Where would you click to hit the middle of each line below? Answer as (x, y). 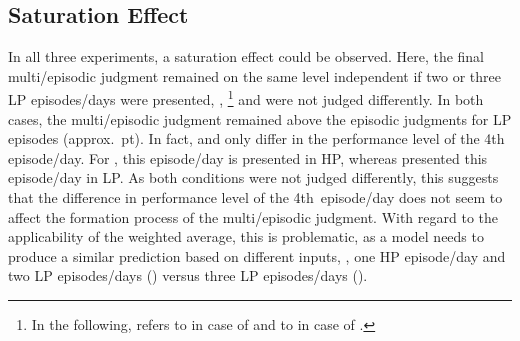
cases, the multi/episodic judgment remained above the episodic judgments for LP (260, 118)
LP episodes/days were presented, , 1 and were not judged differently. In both (246, 98)
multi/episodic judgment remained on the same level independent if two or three (254, 75)
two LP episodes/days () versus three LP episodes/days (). (188, 275)
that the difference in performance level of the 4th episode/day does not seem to (255, 197)
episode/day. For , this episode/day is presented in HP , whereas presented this (248, 157)
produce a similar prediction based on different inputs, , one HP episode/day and (257, 255)
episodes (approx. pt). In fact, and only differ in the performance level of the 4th (256, 138)
